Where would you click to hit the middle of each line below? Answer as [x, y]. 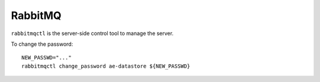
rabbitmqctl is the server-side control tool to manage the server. [92, 33]
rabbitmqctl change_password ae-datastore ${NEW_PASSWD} [106, 66]
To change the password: [42, 44]
